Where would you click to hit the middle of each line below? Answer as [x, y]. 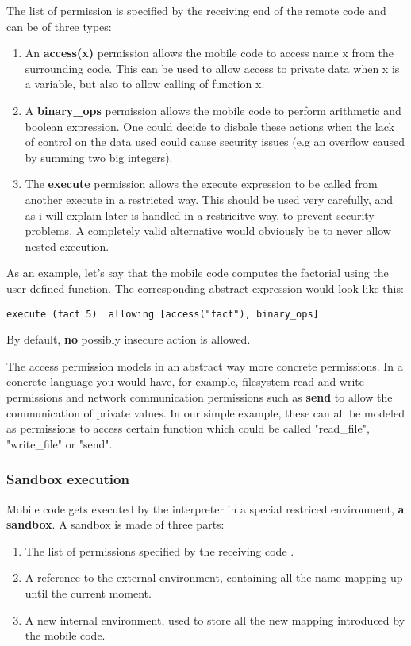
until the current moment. [88, 592]
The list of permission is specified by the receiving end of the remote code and [196, 10]
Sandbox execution [68, 479]
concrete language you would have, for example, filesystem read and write [186, 381]
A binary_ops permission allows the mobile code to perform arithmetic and [213, 110]
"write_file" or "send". [60, 443]
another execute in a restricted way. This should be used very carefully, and [209, 199]
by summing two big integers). [99, 157]
